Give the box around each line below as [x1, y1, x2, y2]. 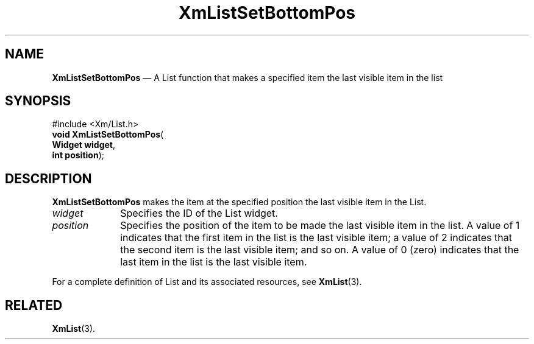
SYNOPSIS [5, 93, 71, 109]
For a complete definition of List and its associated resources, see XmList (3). [52, 276, 362, 287]
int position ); [52, 150, 104, 161]
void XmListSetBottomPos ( [52, 129, 164, 140]
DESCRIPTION [5, 170, 92, 186]
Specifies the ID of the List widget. [120, 207, 278, 220]
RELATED [5, 297, 63, 313]
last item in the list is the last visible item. [120, 256, 307, 269]
